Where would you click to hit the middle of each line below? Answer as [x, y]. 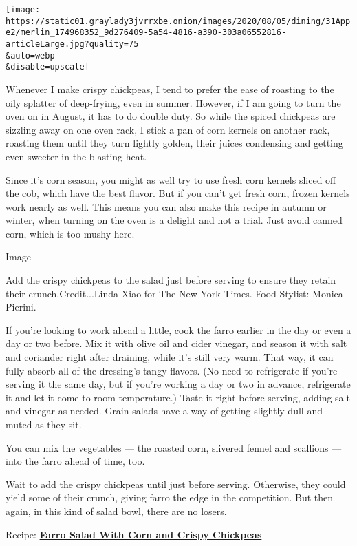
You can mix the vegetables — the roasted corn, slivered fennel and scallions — [174, 447]
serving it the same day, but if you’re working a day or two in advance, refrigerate [178, 384]
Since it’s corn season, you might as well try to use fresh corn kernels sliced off [171, 179]
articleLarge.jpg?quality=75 [72, 44]
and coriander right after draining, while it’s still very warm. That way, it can [170, 357]
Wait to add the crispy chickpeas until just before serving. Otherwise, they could [176, 484]
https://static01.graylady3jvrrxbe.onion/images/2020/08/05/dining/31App [178, 21]
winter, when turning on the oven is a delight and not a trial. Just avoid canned [174, 220]
